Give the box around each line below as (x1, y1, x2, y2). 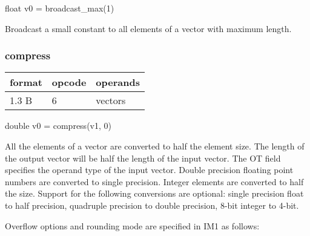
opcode (51, 75, 87, 90)
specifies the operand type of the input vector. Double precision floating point (5, 163, 294, 176)
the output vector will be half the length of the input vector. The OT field (5, 151, 281, 164)
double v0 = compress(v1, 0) (5, 119, 111, 132)
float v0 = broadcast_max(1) (5, 2, 114, 14)
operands (96, 75, 140, 90)
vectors (96, 93, 126, 108)
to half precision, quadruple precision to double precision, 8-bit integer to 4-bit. (5, 198, 299, 211)
